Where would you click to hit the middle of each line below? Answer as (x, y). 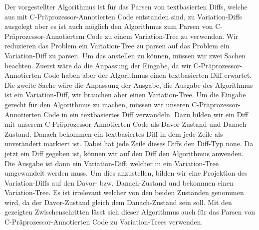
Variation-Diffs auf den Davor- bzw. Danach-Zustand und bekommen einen (119, 182)
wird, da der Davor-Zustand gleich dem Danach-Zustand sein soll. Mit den (118, 202)
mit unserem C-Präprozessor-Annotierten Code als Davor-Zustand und (113, 124)
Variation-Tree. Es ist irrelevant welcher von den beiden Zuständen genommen (124, 192)
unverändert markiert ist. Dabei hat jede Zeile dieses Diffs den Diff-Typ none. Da (129, 143)
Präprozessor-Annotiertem (45, 36)
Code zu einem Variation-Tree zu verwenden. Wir (163, 36)
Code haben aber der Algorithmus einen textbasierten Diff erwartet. (148, 75)
